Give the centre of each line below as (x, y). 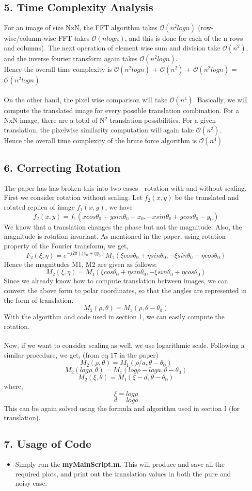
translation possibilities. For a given (163, 120)
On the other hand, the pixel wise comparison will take (86, 100)
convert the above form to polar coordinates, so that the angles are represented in (126, 290)
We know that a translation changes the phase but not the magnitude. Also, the (123, 226)
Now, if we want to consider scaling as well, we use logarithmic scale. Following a (124, 345)
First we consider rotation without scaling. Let (73, 197)
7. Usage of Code (48, 444)
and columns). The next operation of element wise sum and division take (112, 47)
